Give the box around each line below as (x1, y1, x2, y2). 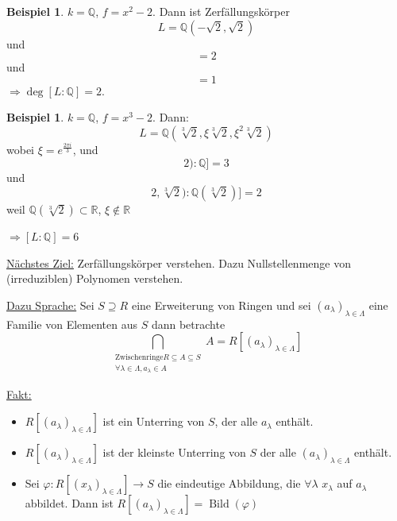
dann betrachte (151, 315, 225, 332)
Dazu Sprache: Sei (6, 296, 94, 313)
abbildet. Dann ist (25, 495, 114, 511)
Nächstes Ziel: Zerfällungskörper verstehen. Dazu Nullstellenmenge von (6, 254, 351, 271)
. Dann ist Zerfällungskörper (152, 3, 290, 19)
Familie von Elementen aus (6, 315, 137, 332)
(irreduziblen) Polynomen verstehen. (6, 270, 183, 287)
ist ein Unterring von (102, 413, 205, 430)
